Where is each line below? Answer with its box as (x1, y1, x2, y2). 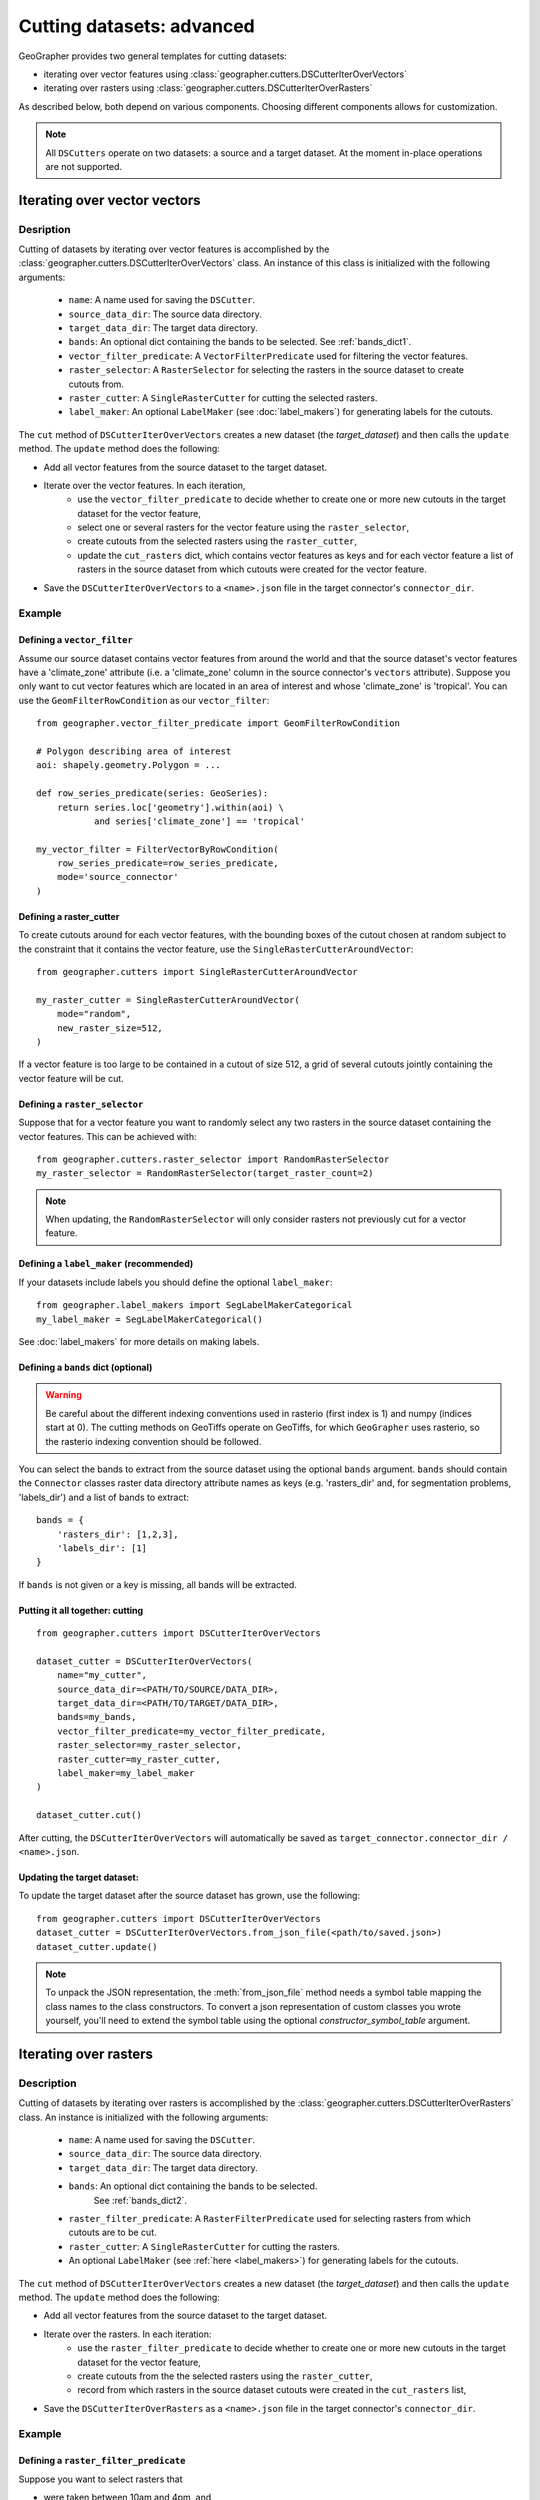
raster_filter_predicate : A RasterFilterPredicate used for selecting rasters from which (68, 2213, 471, 2224)
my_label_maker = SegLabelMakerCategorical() (36, 1313, 264, 1325)
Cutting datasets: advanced (18, 15, 255, 37)
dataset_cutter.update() (36, 1941, 158, 1952)
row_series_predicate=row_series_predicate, (56, 858, 279, 869)
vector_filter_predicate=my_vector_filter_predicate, (56, 1725, 327, 1737)
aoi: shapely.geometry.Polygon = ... (36, 760, 222, 771)
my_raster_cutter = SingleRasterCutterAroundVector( (36, 994, 300, 1005)
